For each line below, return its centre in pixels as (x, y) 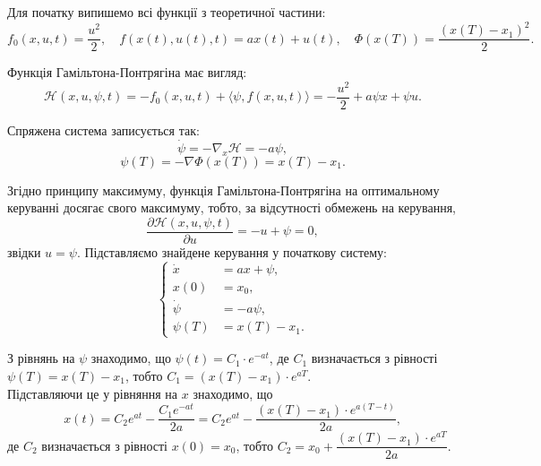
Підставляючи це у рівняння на (93, 393)
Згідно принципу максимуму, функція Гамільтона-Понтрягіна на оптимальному (223, 190)
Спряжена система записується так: (103, 129)
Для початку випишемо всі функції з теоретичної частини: (167, 12)
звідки (24, 251)
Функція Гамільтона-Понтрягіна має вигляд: (127, 72)
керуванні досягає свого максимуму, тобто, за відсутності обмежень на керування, (232, 207)
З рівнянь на (41, 358)
